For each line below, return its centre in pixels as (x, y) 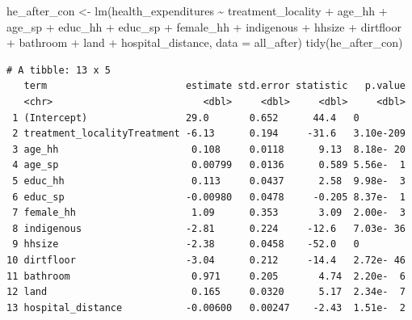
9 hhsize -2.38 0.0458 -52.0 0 (186, 244)
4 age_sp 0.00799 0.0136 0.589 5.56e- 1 (209, 165)
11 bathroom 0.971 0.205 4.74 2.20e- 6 (206, 276)
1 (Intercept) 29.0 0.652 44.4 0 (186, 118)
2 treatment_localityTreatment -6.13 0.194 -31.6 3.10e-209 (209, 134)
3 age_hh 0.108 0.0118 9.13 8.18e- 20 (209, 149)
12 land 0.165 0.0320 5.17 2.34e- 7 (206, 292)
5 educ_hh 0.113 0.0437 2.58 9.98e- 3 (209, 181)
